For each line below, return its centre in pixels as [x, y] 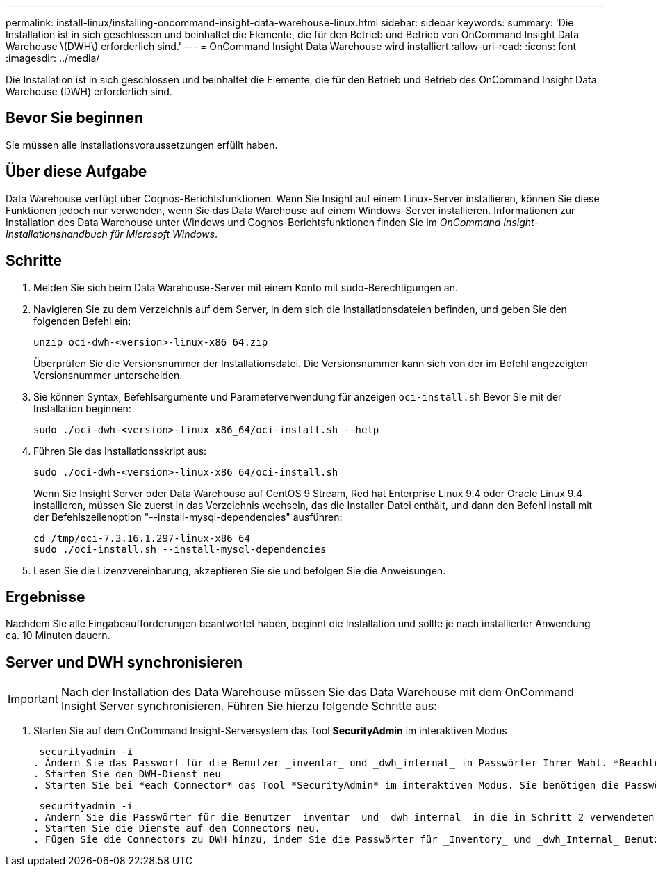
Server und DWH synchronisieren [124, 662]
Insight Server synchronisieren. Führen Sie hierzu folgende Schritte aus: [249, 706]
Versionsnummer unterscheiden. [108, 375]
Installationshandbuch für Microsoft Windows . [112, 234]
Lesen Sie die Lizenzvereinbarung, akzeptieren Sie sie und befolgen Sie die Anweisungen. [240, 570]
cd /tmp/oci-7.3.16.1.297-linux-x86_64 [142, 538]
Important [33, 699]
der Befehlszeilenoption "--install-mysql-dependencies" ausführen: [188, 517]
